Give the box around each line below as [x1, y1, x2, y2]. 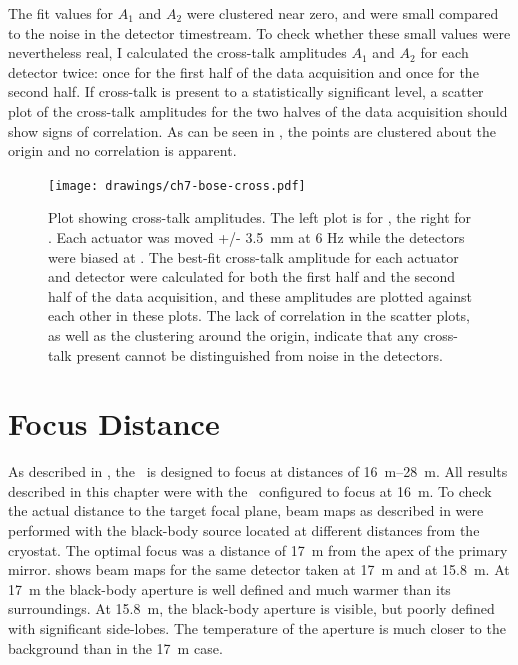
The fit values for [8, 3, 114, 23]
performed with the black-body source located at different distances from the [8, 520, 480, 541]
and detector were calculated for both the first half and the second [48, 266, 456, 287]
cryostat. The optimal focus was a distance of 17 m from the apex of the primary [8, 539, 508, 560]
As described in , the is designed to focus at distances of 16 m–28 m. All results [8, 461, 508, 482]
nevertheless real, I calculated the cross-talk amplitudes [8, 42, 347, 63]
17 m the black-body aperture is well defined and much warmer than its [8, 578, 451, 599]
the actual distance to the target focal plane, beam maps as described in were [8, 500, 484, 521]
